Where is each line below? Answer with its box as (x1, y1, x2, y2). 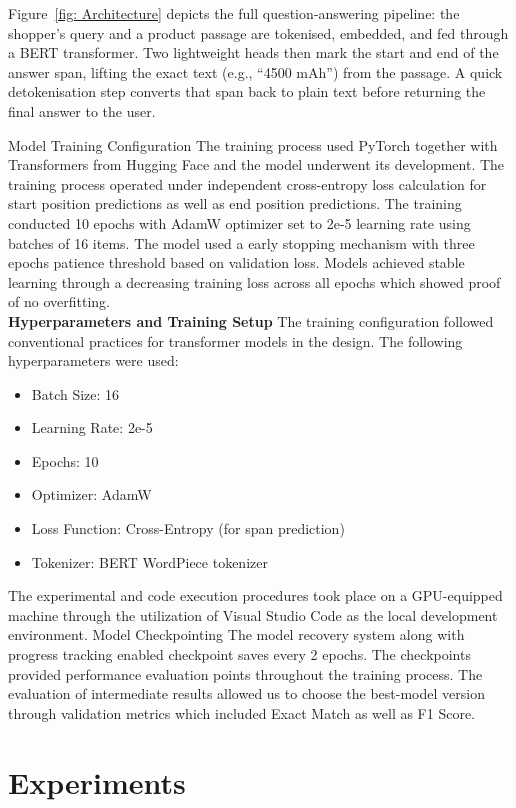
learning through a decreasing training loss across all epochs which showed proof (8, 271, 501, 292)
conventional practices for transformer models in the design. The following (8, 330, 463, 351)
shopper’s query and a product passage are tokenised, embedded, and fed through (8, 22, 509, 43)
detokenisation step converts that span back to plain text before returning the (8, 81, 486, 102)
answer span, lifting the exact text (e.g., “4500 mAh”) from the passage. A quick (8, 61, 503, 82)
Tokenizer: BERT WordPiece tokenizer (31, 551, 268, 572)
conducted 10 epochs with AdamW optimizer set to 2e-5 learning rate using (8, 212, 471, 233)
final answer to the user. (8, 100, 156, 121)
